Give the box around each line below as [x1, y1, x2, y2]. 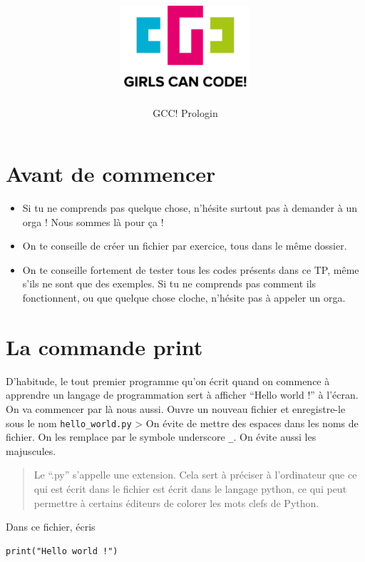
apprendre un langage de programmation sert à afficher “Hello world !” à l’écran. [6, 387, 359, 402]
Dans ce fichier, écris [6, 519, 96, 534]
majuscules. [6, 443, 56, 458]
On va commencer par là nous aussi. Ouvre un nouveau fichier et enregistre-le [6, 401, 346, 416]
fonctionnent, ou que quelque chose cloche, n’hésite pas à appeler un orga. [22, 290, 346, 305]
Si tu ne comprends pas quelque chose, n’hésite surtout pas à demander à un [22, 200, 357, 215]
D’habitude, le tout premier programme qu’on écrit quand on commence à [6, 373, 330, 388]
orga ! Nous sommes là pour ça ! [22, 214, 164, 229]
